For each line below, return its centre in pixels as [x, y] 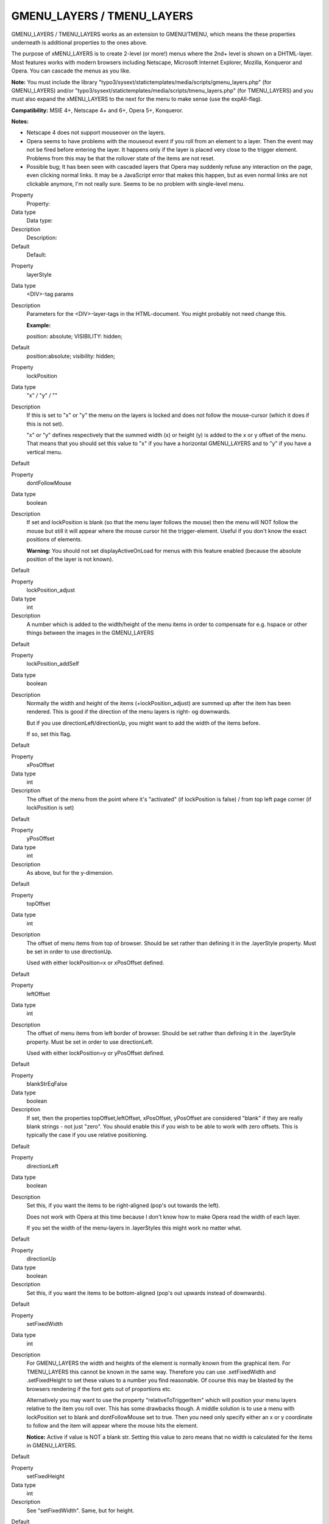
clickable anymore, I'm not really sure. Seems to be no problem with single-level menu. [136, 183]
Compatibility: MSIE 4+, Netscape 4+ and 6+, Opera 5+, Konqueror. [97, 110]
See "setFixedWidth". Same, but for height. [80, 1510]
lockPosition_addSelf [53, 664]
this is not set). [45, 424]
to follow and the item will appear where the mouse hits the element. [112, 1426]
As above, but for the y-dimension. [70, 872]
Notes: [20, 121]
